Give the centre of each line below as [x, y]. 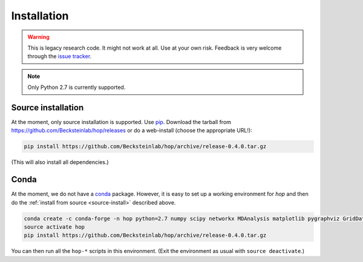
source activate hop [54, 227]
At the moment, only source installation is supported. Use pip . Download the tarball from [121, 122]
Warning [38, 37]
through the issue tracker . [60, 56]
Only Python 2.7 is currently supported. [77, 87]
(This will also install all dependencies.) [60, 162]
